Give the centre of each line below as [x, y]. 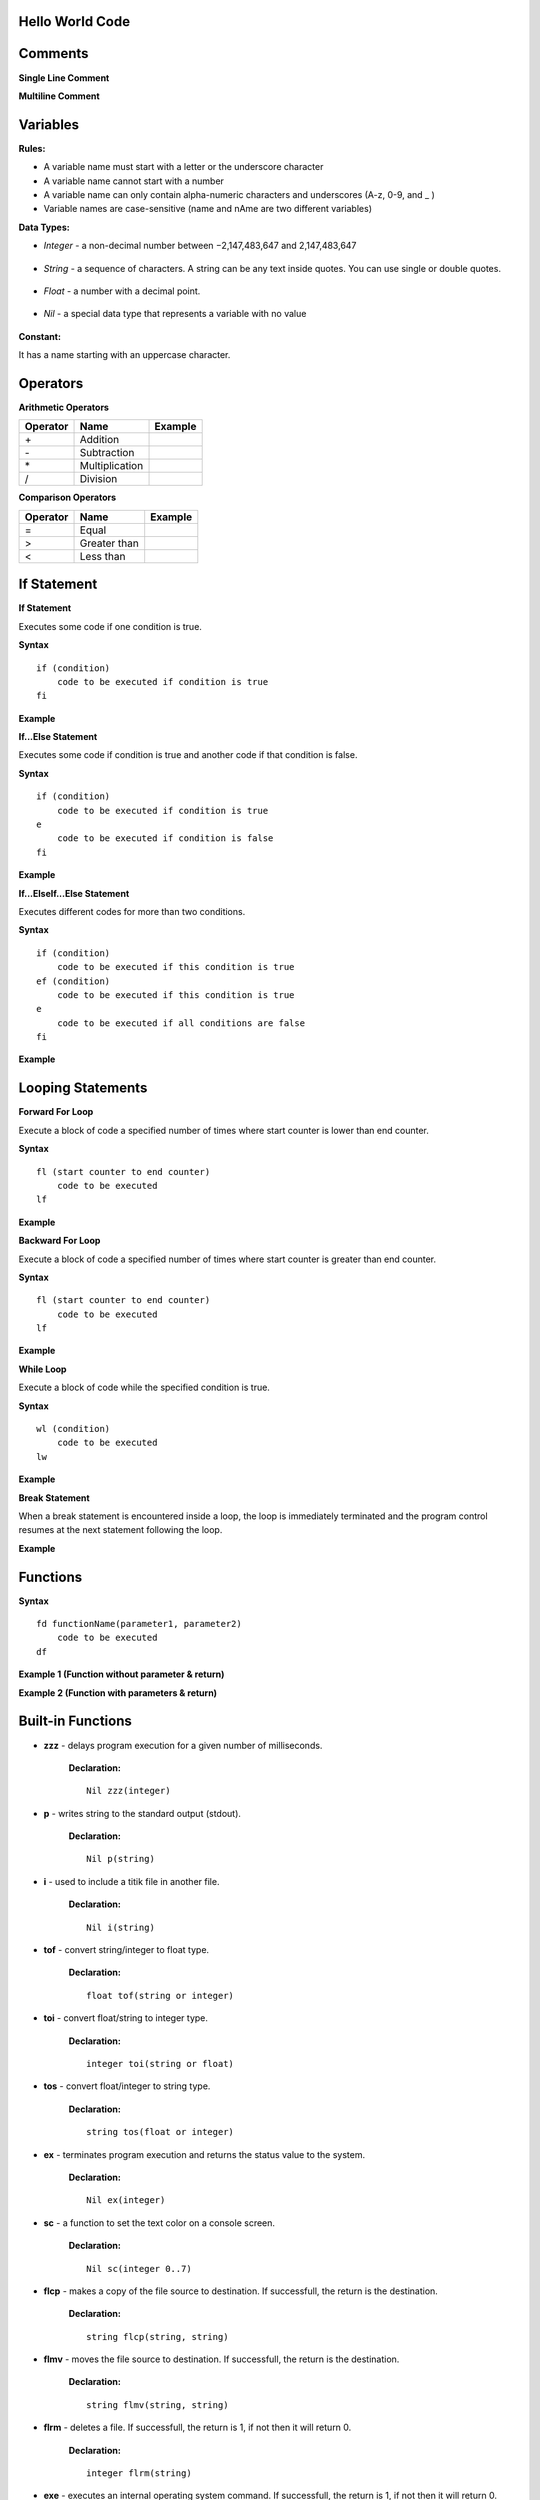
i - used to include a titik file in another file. [131, 1881]
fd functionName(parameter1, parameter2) [139, 1624]
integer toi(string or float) [160, 2063]
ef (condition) [73, 981]
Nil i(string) [120, 1927]
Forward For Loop [56, 1112]
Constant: [40, 336]
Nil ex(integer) [126, 2200]
